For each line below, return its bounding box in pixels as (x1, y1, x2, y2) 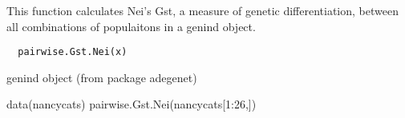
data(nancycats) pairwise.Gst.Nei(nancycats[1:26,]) (6, 96, 257, 112)
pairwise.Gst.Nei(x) (18, 46, 128, 58)
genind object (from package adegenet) (6, 69, 197, 85)
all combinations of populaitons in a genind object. (6, 18, 256, 34)
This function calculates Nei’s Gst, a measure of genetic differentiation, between (6, 2, 399, 18)
